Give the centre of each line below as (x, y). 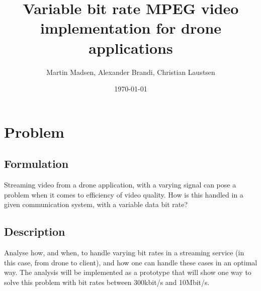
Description (35, 231)
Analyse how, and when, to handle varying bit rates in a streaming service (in (124, 253)
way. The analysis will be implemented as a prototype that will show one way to (128, 272)
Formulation (36, 164)
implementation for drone (131, 28)
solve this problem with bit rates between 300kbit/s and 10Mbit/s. (107, 282)
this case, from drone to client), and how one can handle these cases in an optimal (131, 262)
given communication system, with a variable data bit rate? (96, 204)
